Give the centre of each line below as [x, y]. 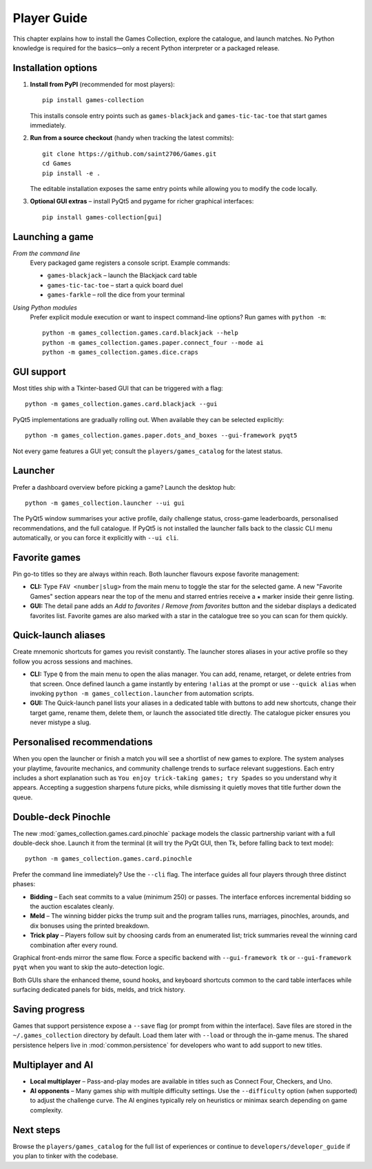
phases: [24, 884]
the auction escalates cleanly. [72, 906]
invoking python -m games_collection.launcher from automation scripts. [142, 694]
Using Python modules [45, 308]
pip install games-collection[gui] [102, 217]
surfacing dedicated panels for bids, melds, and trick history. [99, 990]
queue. [23, 797]
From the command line [46, 253]
